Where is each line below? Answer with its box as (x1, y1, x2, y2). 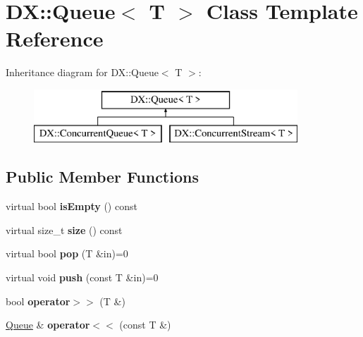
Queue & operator (6, 317, 90, 332)
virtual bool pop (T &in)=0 (6, 246, 128, 261)
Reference (6, 24, 104, 53)
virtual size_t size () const (6, 222, 123, 237)
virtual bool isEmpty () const (6, 199, 137, 214)
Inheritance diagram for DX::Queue (6, 65, 159, 80)
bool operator (6, 293, 70, 308)
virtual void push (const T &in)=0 (6, 270, 159, 285)
